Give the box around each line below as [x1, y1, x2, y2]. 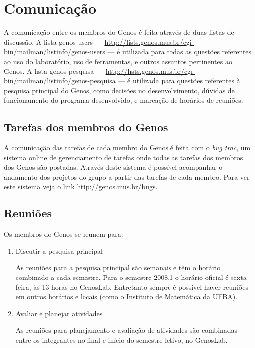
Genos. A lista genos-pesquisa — [4, 66, 103, 76]
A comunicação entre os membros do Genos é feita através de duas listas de [4, 27, 234, 37]
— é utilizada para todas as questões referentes [107, 46, 252, 57]
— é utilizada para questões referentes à [118, 75, 240, 86]
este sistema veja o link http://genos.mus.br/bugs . [4, 181, 158, 192]
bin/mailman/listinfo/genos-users [4, 46, 105, 57]
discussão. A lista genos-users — [4, 36, 102, 47]
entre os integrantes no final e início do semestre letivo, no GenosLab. [15, 335, 228, 345]
